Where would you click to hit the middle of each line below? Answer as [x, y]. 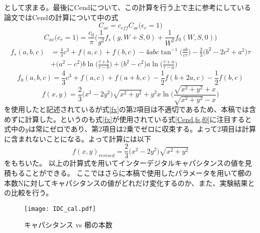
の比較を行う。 [29, 193]
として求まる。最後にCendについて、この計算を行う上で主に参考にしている [127, 7]
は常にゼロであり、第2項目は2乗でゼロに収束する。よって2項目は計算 [142, 129]
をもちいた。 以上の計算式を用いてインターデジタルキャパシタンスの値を [124, 163]
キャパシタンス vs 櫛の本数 [68, 225]
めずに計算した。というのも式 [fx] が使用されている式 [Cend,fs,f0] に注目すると [128, 119]
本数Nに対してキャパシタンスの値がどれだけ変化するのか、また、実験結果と [129, 183]
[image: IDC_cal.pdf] [60, 209]
